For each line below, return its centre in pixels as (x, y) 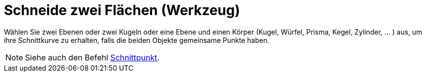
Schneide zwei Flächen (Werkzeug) (122, 10)
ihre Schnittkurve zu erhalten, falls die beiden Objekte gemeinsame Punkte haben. (137, 40)
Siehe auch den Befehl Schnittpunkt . (92, 57)
